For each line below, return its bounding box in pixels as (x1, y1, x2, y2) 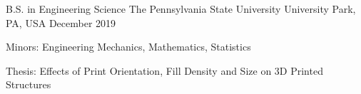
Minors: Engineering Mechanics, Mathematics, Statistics (6, 39, 251, 54)
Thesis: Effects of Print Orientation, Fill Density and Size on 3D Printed (6, 63, 323, 78)
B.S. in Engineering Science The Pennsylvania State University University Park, (6, 1, 356, 16)
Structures (6, 77, 51, 92)
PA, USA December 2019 (6, 15, 116, 30)
